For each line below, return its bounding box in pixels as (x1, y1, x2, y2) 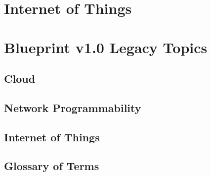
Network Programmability (4, 100, 141, 115)
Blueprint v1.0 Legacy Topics (4, 37, 208, 57)
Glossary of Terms (4, 158, 99, 174)
